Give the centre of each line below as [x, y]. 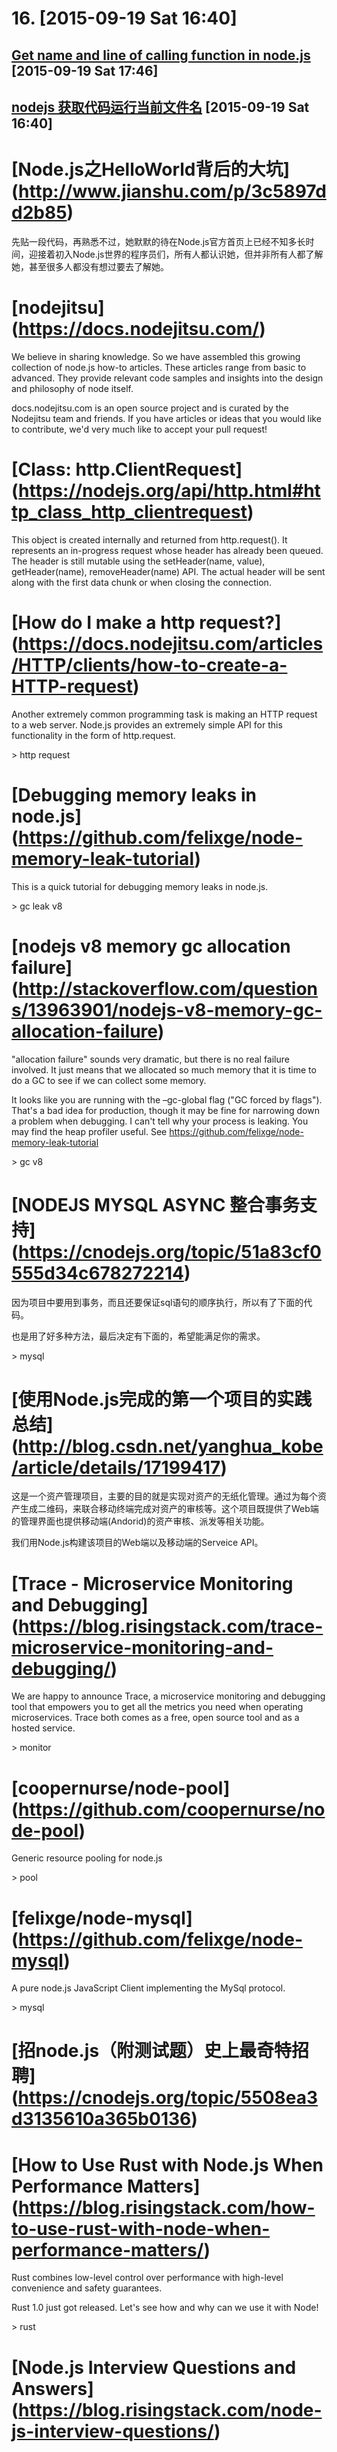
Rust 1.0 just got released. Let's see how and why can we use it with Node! [165, 2308]
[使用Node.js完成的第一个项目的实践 [162, 1399]
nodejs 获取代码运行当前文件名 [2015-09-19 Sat [160, 107]
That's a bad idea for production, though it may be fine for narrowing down [165, 1110]
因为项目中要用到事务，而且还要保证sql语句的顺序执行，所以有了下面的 [157, 1302]
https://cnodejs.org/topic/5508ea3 [168, 2098]
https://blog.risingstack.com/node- [170, 2409]
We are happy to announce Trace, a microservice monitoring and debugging [168, 1696]
